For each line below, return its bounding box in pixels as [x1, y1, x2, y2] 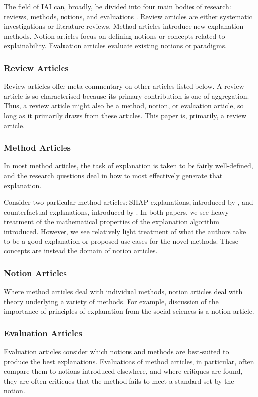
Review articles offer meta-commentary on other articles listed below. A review [4, 81, 244, 91]
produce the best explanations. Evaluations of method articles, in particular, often [4, 356, 254, 366]
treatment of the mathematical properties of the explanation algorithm [4, 216, 219, 227]
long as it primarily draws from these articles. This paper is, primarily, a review [4, 110, 247, 120]
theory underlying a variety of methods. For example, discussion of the [4, 296, 219, 306]
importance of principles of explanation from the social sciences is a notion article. [4, 306, 254, 316]
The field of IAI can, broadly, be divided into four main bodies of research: [4, 1, 231, 11]
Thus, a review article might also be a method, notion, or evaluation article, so [4, 100, 244, 111]
